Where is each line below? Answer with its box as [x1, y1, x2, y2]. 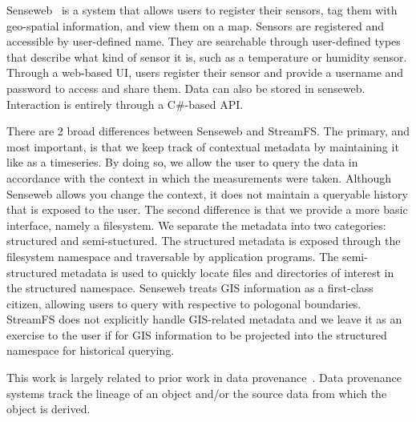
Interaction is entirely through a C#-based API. [6, 95, 244, 112]
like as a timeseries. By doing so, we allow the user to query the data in [6, 154, 358, 171]
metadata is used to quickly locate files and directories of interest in [60, 263, 394, 280]
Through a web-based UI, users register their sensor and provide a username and [6, 64, 404, 81]
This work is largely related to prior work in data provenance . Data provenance [6, 369, 402, 386]
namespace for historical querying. [6, 342, 175, 359]
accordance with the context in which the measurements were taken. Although [6, 169, 392, 186]
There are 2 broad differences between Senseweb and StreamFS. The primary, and [6, 123, 410, 139]
